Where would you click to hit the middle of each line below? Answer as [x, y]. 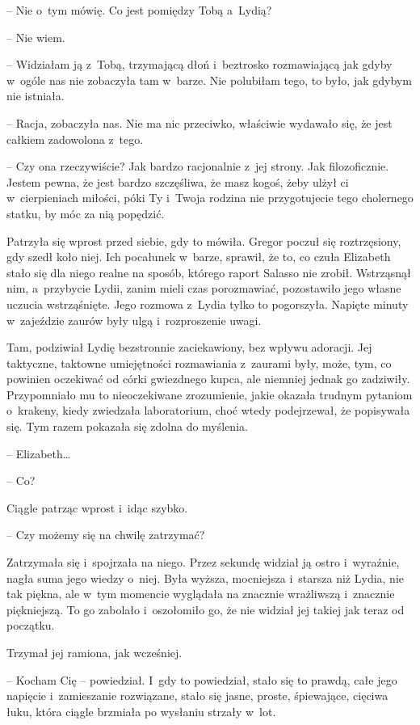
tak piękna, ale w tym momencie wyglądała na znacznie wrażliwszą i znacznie [201, 594]
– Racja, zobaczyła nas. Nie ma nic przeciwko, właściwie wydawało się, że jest [199, 122]
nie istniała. [36, 96]
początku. [31, 625]
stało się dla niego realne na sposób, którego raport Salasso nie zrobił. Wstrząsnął [209, 272]
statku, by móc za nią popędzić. [86, 213]
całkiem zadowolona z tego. [75, 139]
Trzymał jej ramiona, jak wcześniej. [94, 652]
